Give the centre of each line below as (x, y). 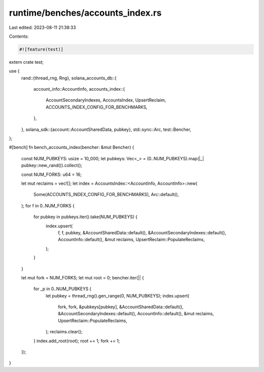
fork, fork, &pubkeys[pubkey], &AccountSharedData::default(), (121, 307)
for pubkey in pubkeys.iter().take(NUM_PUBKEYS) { (86, 217)
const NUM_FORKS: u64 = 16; (51, 174)
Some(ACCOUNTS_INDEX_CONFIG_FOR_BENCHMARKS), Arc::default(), (106, 195)
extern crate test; (26, 62)
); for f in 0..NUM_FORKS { (48, 205)
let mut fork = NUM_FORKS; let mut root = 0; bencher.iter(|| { (83, 277)
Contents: (19, 36)
